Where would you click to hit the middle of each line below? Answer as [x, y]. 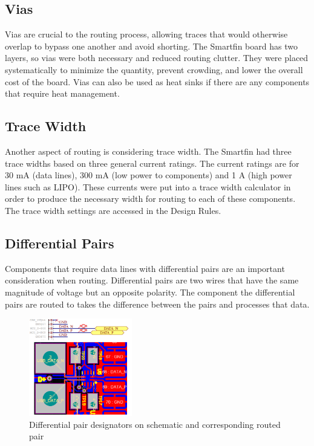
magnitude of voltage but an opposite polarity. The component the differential [150, 292]
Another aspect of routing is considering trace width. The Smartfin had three [148, 151]
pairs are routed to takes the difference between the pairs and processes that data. [157, 304]
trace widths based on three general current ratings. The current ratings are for [152, 163]
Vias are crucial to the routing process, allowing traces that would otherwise [146, 34]
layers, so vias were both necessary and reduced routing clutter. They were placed [157, 58]
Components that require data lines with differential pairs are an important [145, 268]
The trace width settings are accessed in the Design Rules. [113, 210]
